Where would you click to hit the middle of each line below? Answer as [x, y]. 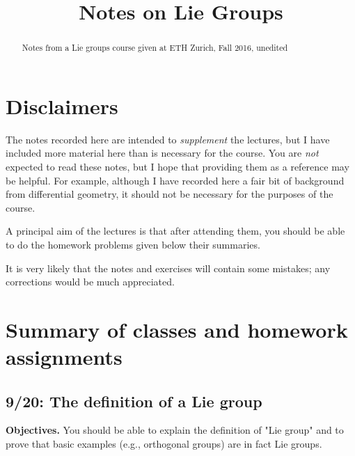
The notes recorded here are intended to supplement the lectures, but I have [168, 139]
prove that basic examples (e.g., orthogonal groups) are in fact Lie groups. [164, 444]
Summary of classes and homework [177, 329]
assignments [64, 357]
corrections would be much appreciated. [90, 282]
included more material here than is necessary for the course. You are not [162, 153]
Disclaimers [62, 105]
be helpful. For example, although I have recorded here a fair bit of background [175, 180]
